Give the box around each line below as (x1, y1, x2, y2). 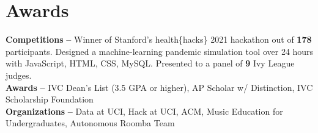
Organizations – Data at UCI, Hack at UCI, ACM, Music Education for (6, 104, 283, 117)
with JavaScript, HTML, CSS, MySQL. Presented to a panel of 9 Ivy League (6, 57, 295, 70)
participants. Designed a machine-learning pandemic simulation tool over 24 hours (6, 45, 314, 57)
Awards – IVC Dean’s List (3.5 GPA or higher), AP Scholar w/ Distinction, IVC (6, 81, 313, 93)
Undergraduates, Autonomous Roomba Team (6, 117, 175, 129)
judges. (6, 68, 32, 81)
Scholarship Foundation (6, 93, 94, 106)
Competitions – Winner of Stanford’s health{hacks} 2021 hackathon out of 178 (6, 33, 312, 46)
